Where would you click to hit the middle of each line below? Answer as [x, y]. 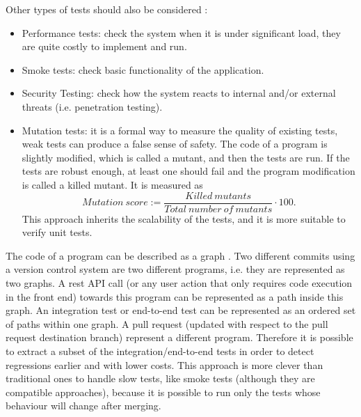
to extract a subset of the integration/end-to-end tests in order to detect [160, 351]
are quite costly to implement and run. [104, 46]
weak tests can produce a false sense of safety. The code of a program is [175, 144]
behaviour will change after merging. [83, 406]
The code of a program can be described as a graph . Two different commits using [180, 255]
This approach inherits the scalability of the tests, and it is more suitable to [184, 218]
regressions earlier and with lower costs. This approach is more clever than [165, 364]
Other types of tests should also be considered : [107, 9]
